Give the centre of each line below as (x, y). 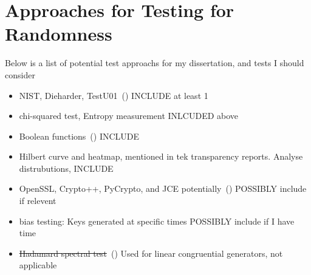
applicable (38, 265)
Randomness (59, 34)
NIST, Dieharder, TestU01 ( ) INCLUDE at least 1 (114, 95)
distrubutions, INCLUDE (66, 168)
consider (20, 74)
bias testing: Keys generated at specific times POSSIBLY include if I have (157, 221)
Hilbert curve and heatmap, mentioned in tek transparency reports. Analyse (161, 156)
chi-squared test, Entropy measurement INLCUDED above (129, 116)
